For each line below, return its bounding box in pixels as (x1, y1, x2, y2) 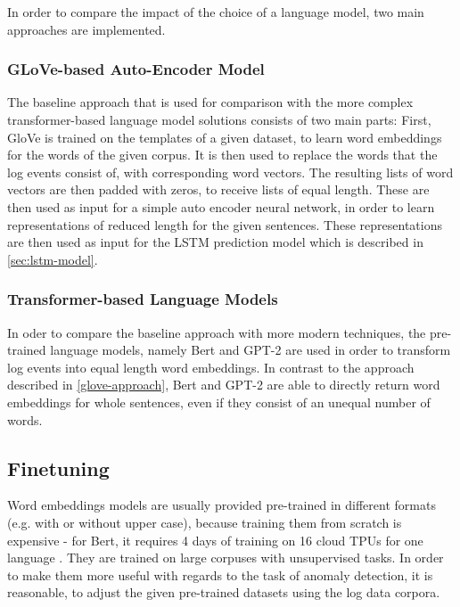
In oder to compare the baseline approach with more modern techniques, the (7, 323, 426, 341)
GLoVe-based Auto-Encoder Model (7, 58, 265, 80)
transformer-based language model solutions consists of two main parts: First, (7, 111, 431, 128)
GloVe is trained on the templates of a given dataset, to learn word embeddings (7, 127, 442, 146)
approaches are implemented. (7, 20, 166, 38)
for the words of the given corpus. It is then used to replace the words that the (7, 145, 438, 164)
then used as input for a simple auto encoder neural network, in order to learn (7, 197, 435, 216)
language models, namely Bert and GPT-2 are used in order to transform (50, 340, 451, 359)
